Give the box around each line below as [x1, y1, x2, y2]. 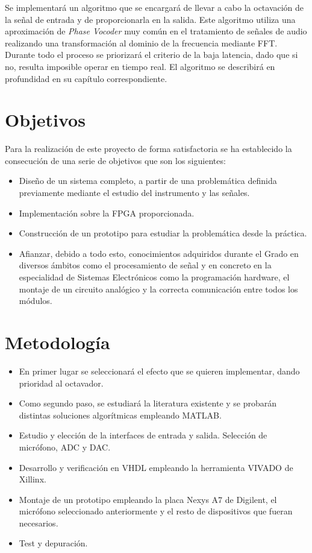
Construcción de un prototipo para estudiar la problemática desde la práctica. [19, 227, 307, 239]
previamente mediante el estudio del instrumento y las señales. [19, 186, 250, 199]
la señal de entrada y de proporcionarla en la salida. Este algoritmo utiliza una [5, 13, 296, 25]
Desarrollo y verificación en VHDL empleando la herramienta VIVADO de [19, 461, 293, 473]
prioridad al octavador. [19, 376, 104, 389]
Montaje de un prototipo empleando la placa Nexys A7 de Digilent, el [19, 493, 277, 505]
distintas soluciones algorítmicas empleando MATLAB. [19, 408, 222, 421]
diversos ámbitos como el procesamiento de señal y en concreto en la [19, 259, 272, 271]
